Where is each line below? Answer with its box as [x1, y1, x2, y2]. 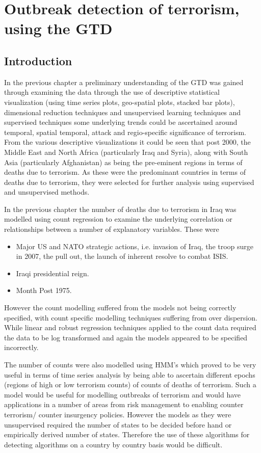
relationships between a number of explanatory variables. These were [4, 224, 219, 234]
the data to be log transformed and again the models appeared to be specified [4, 332, 248, 342]
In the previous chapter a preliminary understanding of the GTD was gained [4, 76, 244, 87]
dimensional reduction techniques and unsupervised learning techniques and [4, 106, 241, 117]
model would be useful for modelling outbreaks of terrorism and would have [4, 389, 241, 399]
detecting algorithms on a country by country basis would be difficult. [4, 439, 223, 449]
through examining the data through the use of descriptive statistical [4, 87, 220, 97]
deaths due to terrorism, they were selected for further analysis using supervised [4, 176, 254, 187]
